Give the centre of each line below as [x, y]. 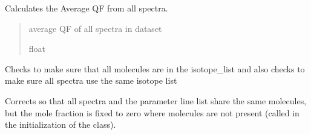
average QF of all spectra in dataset [95, 28]
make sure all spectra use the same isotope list [91, 80]
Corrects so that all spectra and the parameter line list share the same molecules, [156, 100]
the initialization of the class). [61, 124]
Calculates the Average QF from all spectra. [87, 8]
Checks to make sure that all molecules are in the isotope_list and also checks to [155, 68]
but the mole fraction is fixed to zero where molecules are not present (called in [152, 112]
